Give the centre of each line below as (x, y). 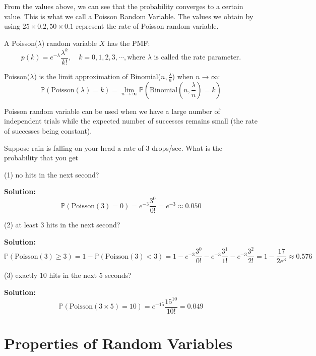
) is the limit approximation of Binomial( (98, 76)
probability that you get (41, 158)
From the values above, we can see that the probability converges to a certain (124, 6)
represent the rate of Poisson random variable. (147, 26)
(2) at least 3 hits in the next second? (62, 225)
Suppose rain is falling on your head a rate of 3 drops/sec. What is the (113, 147)
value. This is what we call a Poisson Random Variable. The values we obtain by (129, 16)
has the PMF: (129, 43)
